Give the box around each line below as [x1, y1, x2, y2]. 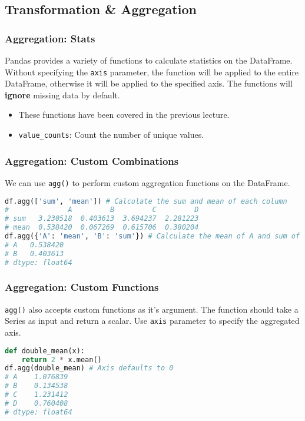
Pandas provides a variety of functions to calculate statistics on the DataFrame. [5, 54, 293, 66]
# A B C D [5, 205, 199, 214]
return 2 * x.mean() [21, 355, 102, 364]
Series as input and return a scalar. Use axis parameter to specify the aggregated [5, 314, 300, 327]
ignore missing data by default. [5, 88, 120, 101]
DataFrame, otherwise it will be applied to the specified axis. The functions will [5, 77, 293, 89]
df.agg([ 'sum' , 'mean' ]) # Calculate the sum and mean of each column [5, 197, 287, 205]
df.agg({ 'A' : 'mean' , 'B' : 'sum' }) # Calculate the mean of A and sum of [5, 232, 300, 241]
